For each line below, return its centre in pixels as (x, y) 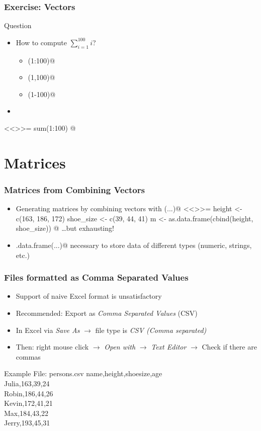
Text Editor (169, 347)
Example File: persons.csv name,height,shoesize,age (83, 373)
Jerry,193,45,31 (27, 423)
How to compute (41, 42)
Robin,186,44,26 (29, 393)
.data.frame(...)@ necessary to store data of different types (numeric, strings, (134, 245)
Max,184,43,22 (26, 413)
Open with (120, 347)
